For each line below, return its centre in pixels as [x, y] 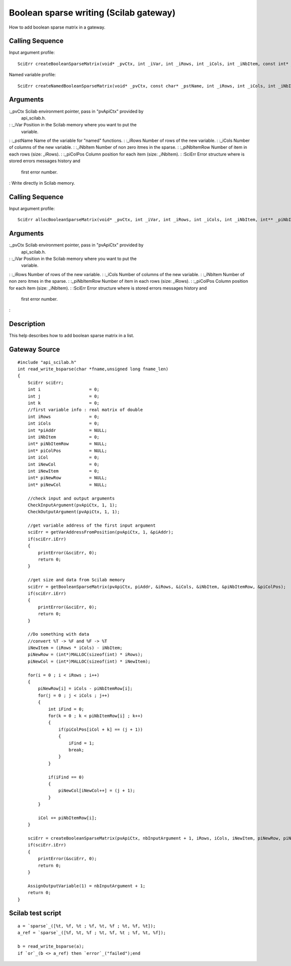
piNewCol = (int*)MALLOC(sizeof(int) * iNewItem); [89, 661]
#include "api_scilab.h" [47, 362]
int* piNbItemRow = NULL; [67, 444]
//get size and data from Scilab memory [76, 580]
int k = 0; [63, 403]
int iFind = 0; [66, 709]
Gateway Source [34, 350]
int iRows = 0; [63, 416]
